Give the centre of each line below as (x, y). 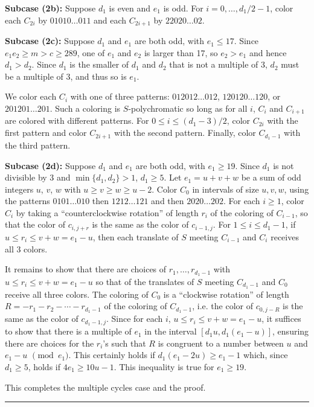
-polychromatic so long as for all (188, 108)
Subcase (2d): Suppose (50, 165)
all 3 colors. (26, 248)
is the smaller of (99, 64)
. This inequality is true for (164, 366)
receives (285, 236)
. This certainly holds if (112, 355)
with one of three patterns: (120, 96)
